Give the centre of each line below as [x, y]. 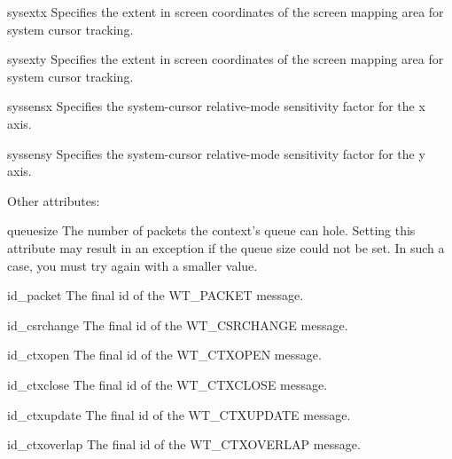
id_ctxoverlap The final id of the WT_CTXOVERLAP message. [184, 444]
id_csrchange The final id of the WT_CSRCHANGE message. [178, 324]
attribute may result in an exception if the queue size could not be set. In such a [226, 247]
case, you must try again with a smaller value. [132, 265]
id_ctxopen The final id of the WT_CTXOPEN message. [164, 355]
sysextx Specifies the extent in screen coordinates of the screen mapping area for [226, 12]
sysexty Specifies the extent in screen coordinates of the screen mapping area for [226, 59]
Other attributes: [54, 200]
